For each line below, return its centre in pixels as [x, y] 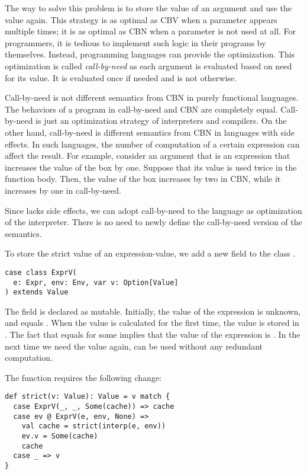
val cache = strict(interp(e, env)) [94, 426]
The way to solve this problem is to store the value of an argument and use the [148, 8]
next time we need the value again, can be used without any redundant [134, 346]
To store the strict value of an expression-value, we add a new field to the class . [150, 253]
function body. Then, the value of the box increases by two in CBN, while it [143, 179]
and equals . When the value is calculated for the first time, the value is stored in [152, 323]
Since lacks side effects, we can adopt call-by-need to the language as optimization [153, 210]
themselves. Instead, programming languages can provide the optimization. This [150, 54]
